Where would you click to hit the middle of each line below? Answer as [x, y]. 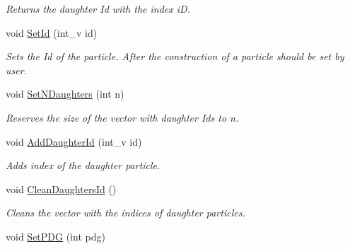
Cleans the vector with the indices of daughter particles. [126, 213]
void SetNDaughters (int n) [65, 94]
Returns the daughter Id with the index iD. [98, 8]
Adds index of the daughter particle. [83, 165]
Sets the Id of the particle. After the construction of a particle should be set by [175, 56]
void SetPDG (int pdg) [56, 236]
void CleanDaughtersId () [61, 189]
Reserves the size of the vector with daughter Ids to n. [122, 117]
